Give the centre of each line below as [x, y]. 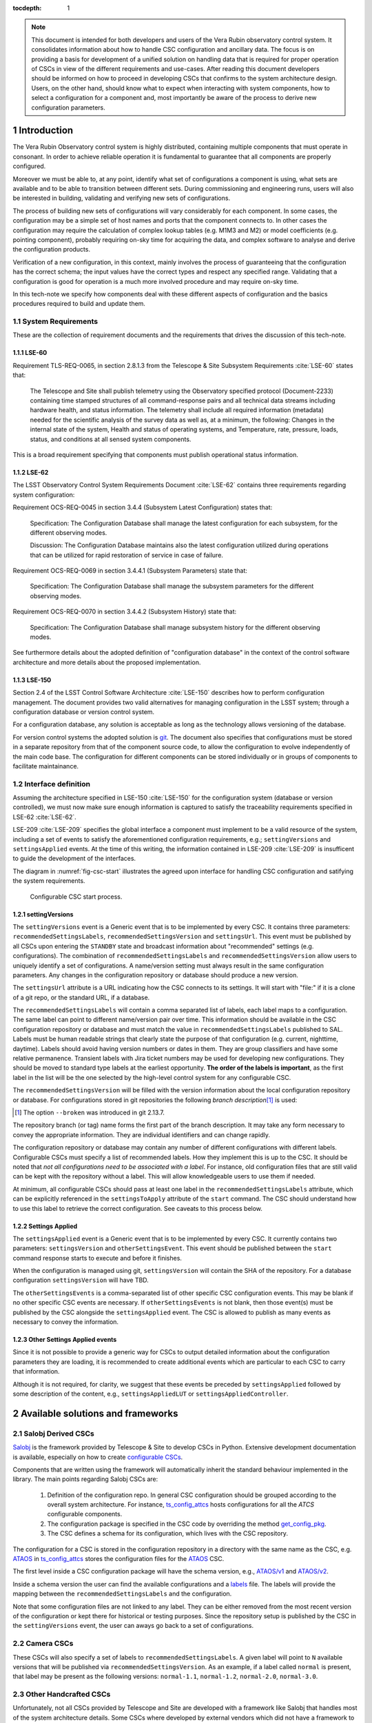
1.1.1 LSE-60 [30, 353]
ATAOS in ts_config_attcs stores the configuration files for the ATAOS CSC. [118, 1559]
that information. [36, 1372]
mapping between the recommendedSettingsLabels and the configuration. [122, 1594]
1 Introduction [43, 131]
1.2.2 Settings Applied [45, 1226]
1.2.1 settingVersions [43, 914]
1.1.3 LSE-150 [32, 680]
